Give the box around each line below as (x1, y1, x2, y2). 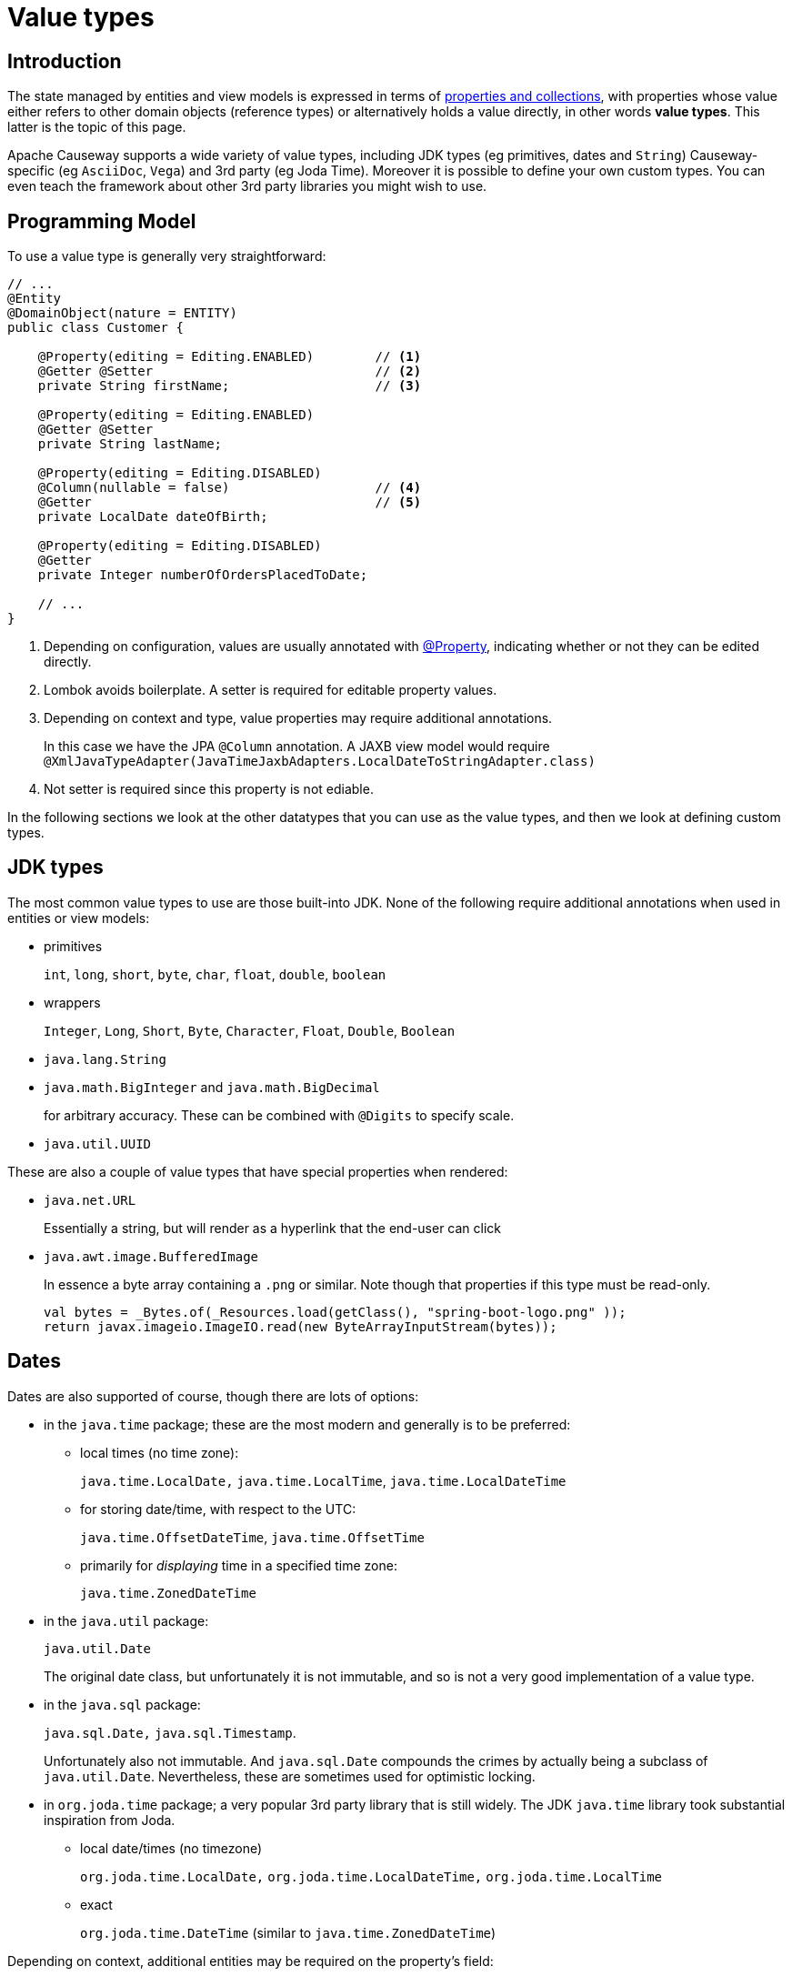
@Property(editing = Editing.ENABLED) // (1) (37, 349, 422, 365)
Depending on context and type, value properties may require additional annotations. (44, 710, 553, 727)
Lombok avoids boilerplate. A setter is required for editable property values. (44, 682, 497, 698)
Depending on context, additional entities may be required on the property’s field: (7, 1952, 494, 1969)
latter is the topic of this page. (7, 119, 186, 135)
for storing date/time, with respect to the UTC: (80, 1500, 356, 1517)
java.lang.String (44, 1051, 166, 1067)
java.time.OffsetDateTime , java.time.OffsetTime (80, 1529, 425, 1545)
